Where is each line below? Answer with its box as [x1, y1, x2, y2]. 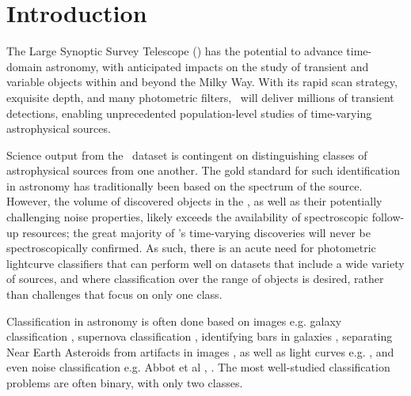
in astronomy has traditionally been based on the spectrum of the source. [6, 177, 363, 194]
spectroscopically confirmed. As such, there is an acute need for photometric [6, 239, 376, 256]
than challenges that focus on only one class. [6, 286, 223, 303]
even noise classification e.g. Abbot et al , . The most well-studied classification [6, 359, 390, 375]
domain [6, 58, 43, 74]
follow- [371, 209, 405, 225]
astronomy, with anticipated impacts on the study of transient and [45, 58, 369, 74]
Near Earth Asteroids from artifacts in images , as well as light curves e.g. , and [6, 343, 394, 360]
